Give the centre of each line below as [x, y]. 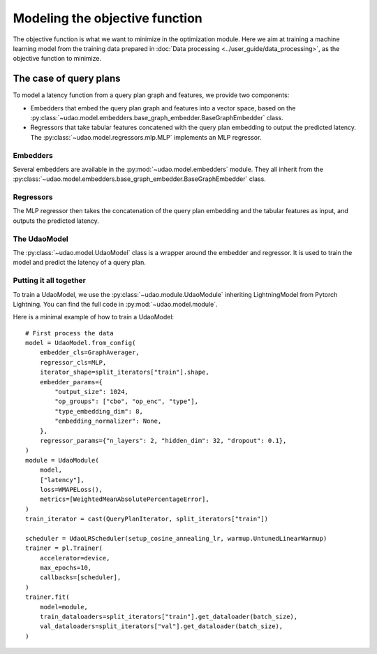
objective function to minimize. [57, 59]
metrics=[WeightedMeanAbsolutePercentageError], [124, 499]
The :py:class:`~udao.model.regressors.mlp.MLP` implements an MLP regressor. [146, 137]
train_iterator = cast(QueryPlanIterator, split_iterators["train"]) [147, 519]
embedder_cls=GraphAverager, [89, 353]
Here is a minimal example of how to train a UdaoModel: [94, 317]
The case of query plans [67, 79]
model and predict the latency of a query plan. [79, 263]
